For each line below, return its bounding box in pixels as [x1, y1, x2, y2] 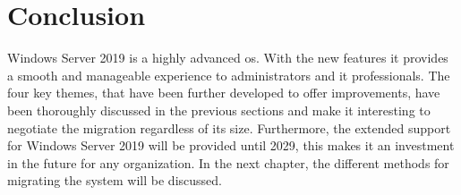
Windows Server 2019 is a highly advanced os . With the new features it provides [7, 48, 448, 67]
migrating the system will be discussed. [7, 171, 222, 190]
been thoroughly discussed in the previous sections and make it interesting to [7, 100, 431, 119]
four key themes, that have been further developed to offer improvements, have [7, 83, 440, 102]
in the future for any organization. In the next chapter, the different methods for [7, 153, 449, 172]
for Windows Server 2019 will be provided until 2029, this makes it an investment [7, 136, 455, 155]
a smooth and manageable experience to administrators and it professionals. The [7, 65, 450, 84]
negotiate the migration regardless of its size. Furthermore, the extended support [7, 118, 451, 137]
